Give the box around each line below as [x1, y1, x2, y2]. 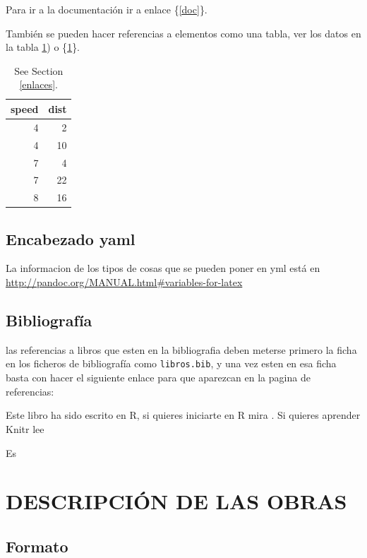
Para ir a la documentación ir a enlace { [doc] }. [6, 2, 207, 16]
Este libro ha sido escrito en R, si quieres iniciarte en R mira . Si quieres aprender [6, 408, 361, 422]
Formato [6, 535, 68, 557]
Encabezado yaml [6, 227, 136, 249]
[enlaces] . [19, 77, 58, 92]
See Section [14, 63, 64, 78]
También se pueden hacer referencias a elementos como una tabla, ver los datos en [6, 25, 361, 40]
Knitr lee [6, 421, 44, 436]
